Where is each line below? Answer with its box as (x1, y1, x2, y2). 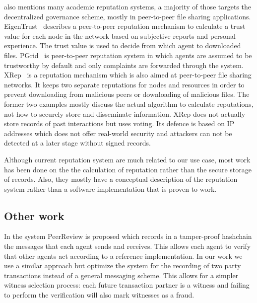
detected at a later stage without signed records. (4, 138, 151, 148)
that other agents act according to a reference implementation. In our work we (4, 250, 243, 261)
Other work (4, 208, 64, 223)
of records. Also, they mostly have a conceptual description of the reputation (4, 174, 238, 184)
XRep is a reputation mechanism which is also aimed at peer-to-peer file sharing (4, 70, 252, 80)
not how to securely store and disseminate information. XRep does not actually (4, 108, 246, 119)
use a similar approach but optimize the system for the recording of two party (4, 260, 241, 271)
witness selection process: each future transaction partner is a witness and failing (4, 280, 250, 290)
